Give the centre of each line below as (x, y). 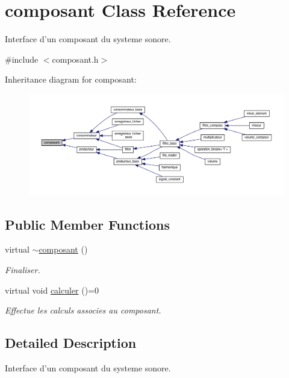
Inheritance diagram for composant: (71, 79)
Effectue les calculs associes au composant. (83, 310)
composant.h (75, 59)
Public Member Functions (87, 224)
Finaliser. (23, 269)
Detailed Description (71, 343)
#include (22, 59)
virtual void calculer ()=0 (52, 290)
